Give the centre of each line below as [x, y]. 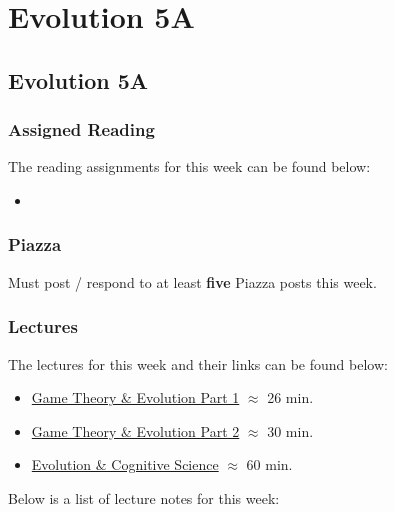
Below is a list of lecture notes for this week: [144, 497]
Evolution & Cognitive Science [125, 464]
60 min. [269, 464]
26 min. [290, 397]
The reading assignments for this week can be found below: [189, 166]
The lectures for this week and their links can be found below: [198, 363]
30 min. [290, 430]
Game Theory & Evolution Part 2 [135, 430]
